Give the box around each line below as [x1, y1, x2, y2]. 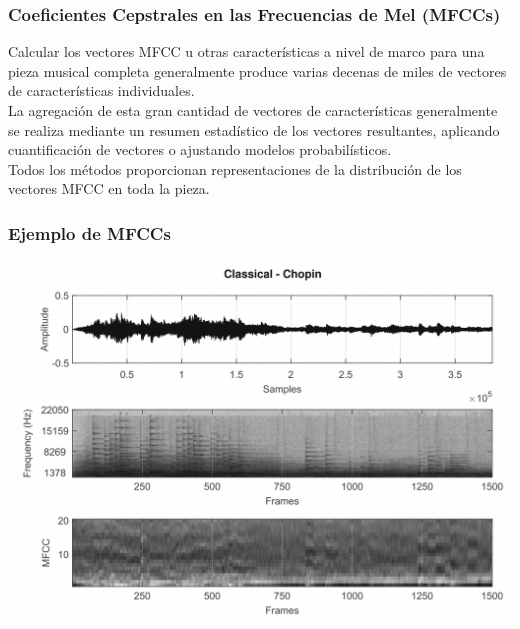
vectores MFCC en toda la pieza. [8, 178, 210, 199]
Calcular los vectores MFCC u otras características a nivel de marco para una [8, 41, 485, 62]
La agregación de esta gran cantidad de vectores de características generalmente [8, 100, 498, 120]
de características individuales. [8, 80, 195, 101]
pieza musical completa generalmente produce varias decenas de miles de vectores [8, 60, 507, 81]
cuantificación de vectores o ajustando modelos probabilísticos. [8, 139, 392, 160]
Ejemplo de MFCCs [8, 220, 171, 245]
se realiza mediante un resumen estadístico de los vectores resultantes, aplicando [8, 119, 500, 140]
